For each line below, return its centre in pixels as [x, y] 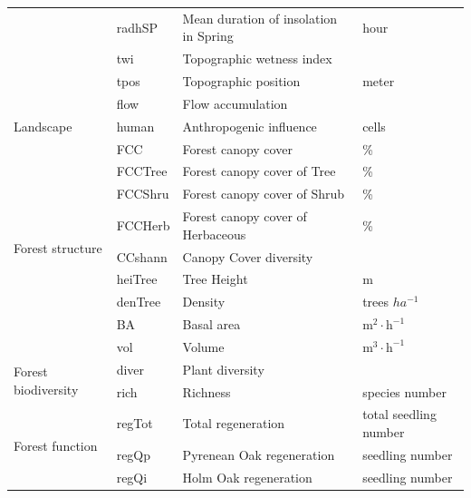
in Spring [208, 36]
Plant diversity [223, 369]
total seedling [399, 414]
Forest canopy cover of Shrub [264, 194]
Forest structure [58, 247]
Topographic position [241, 81]
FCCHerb [143, 225]
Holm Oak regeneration [247, 477]
